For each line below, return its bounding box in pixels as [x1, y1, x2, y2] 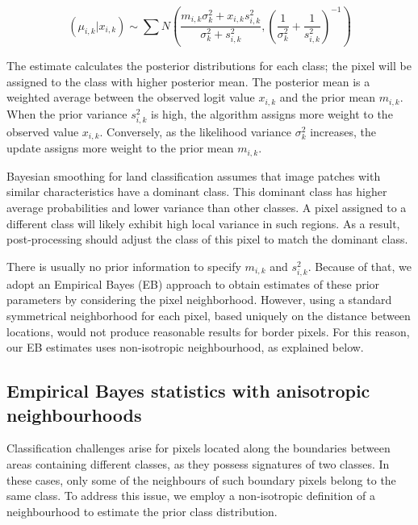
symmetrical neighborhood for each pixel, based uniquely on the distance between [6, 307, 411, 324]
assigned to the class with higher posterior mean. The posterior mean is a [6, 73, 370, 90]
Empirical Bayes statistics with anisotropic [6, 378, 370, 403]
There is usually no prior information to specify [6, 257, 241, 274]
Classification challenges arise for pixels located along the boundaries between [6, 440, 391, 456]
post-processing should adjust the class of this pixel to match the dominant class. [6, 231, 408, 248]
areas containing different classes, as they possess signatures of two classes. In [6, 456, 390, 473]
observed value [6, 123, 79, 140]
